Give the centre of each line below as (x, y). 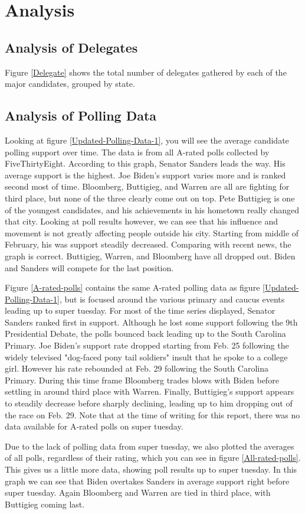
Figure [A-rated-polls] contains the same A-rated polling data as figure (132, 287)
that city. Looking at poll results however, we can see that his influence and (141, 221)
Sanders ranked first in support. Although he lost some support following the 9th (151, 322)
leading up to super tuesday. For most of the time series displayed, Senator (140, 310)
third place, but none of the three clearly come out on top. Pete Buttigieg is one (150, 198)
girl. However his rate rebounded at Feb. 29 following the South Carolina (137, 368)
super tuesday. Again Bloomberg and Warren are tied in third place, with (138, 492)
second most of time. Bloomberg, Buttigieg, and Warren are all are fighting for (147, 186)
